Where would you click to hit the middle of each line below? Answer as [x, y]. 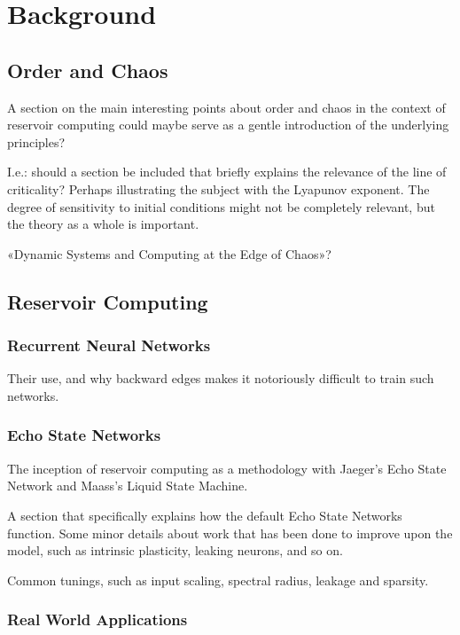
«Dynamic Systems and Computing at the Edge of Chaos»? [169, 253]
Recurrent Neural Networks [109, 345]
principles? [36, 141]
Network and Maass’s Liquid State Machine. [128, 486]
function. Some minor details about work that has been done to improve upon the [230, 533]
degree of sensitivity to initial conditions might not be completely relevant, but [221, 206]
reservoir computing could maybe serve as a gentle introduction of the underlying [228, 125]
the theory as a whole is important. [103, 224]
